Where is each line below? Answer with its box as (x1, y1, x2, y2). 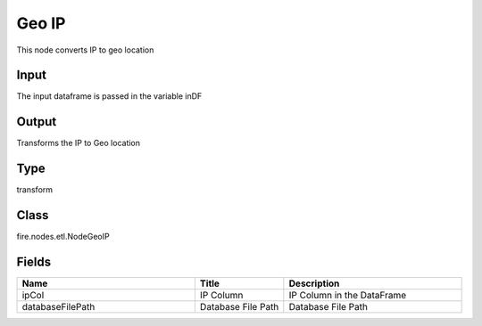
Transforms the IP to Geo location (16, 138, 141, 149)
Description (288, 277, 340, 289)
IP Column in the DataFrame (288, 289, 407, 302)
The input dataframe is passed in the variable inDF (16, 91, 203, 102)
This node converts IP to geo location (16, 45, 154, 55)
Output (16, 114, 57, 129)
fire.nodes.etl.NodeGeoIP (16, 232, 111, 242)
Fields (16, 254, 52, 269)
